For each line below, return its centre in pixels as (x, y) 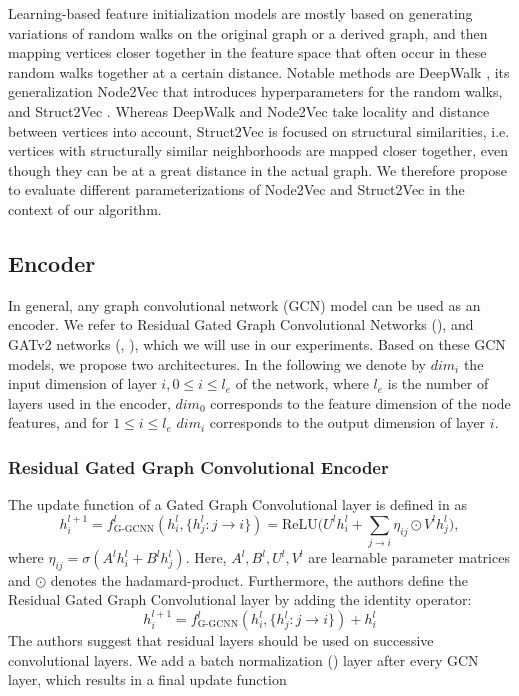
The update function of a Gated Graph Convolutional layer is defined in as (237, 504)
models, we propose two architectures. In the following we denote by (217, 363)
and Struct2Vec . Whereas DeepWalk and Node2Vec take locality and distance (249, 110)
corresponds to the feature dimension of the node (360, 402)
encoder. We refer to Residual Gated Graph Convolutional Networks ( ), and (241, 324)
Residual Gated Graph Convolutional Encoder (198, 466)
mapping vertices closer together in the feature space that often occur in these (247, 52)
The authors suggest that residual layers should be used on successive (221, 640)
